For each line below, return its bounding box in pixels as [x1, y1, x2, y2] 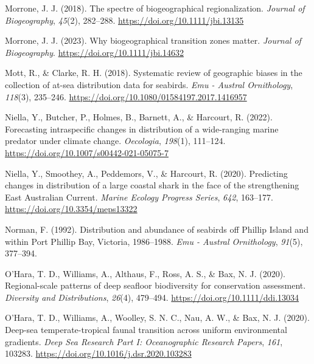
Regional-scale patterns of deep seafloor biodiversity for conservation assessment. [5, 279, 306, 292]
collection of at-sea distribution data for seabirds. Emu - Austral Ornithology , [5, 78, 293, 91]
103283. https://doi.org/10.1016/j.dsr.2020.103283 [5, 347, 192, 360]
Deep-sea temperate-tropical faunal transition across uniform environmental [5, 323, 287, 336]
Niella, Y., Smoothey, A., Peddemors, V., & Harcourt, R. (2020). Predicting [5, 167, 288, 179]
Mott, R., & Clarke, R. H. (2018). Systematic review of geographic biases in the [5, 66, 302, 79]
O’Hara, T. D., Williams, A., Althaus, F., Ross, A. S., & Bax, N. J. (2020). [5, 267, 286, 280]
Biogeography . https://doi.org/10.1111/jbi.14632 [5, 46, 184, 58]
